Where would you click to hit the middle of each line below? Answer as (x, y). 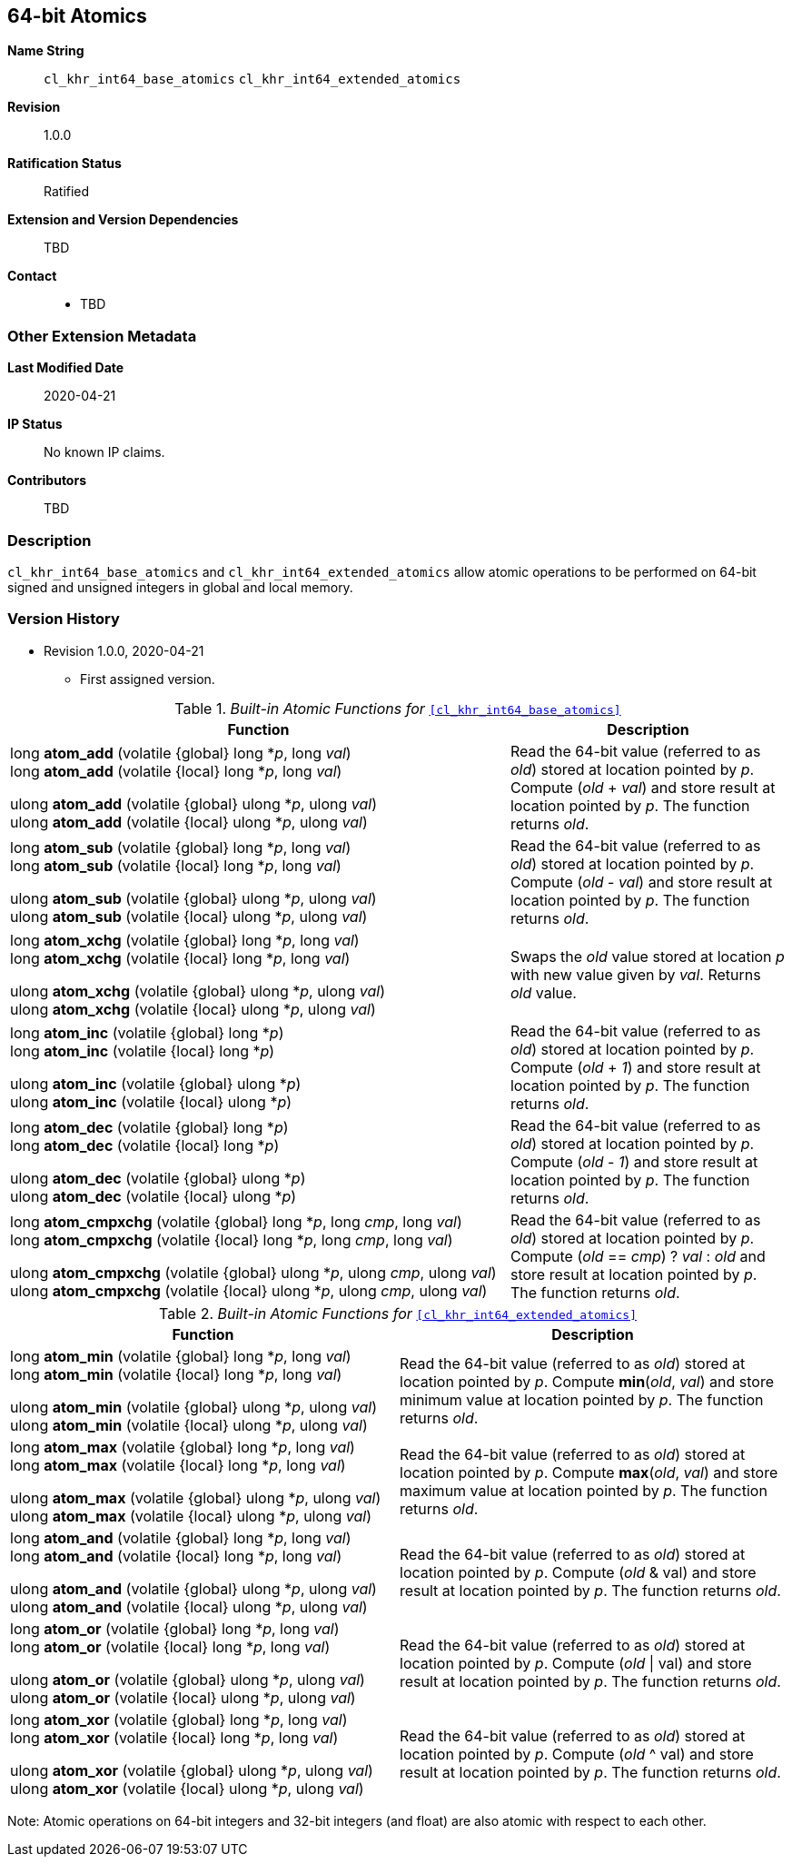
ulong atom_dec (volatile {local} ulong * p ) (153, 1196)
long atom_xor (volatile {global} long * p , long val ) (179, 1719)
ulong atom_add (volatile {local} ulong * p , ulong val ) (189, 822)
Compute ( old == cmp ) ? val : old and (638, 1256)
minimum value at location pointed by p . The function (582, 1399)
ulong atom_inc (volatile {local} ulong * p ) (151, 1101)
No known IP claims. (104, 452)
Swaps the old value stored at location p (647, 956)
